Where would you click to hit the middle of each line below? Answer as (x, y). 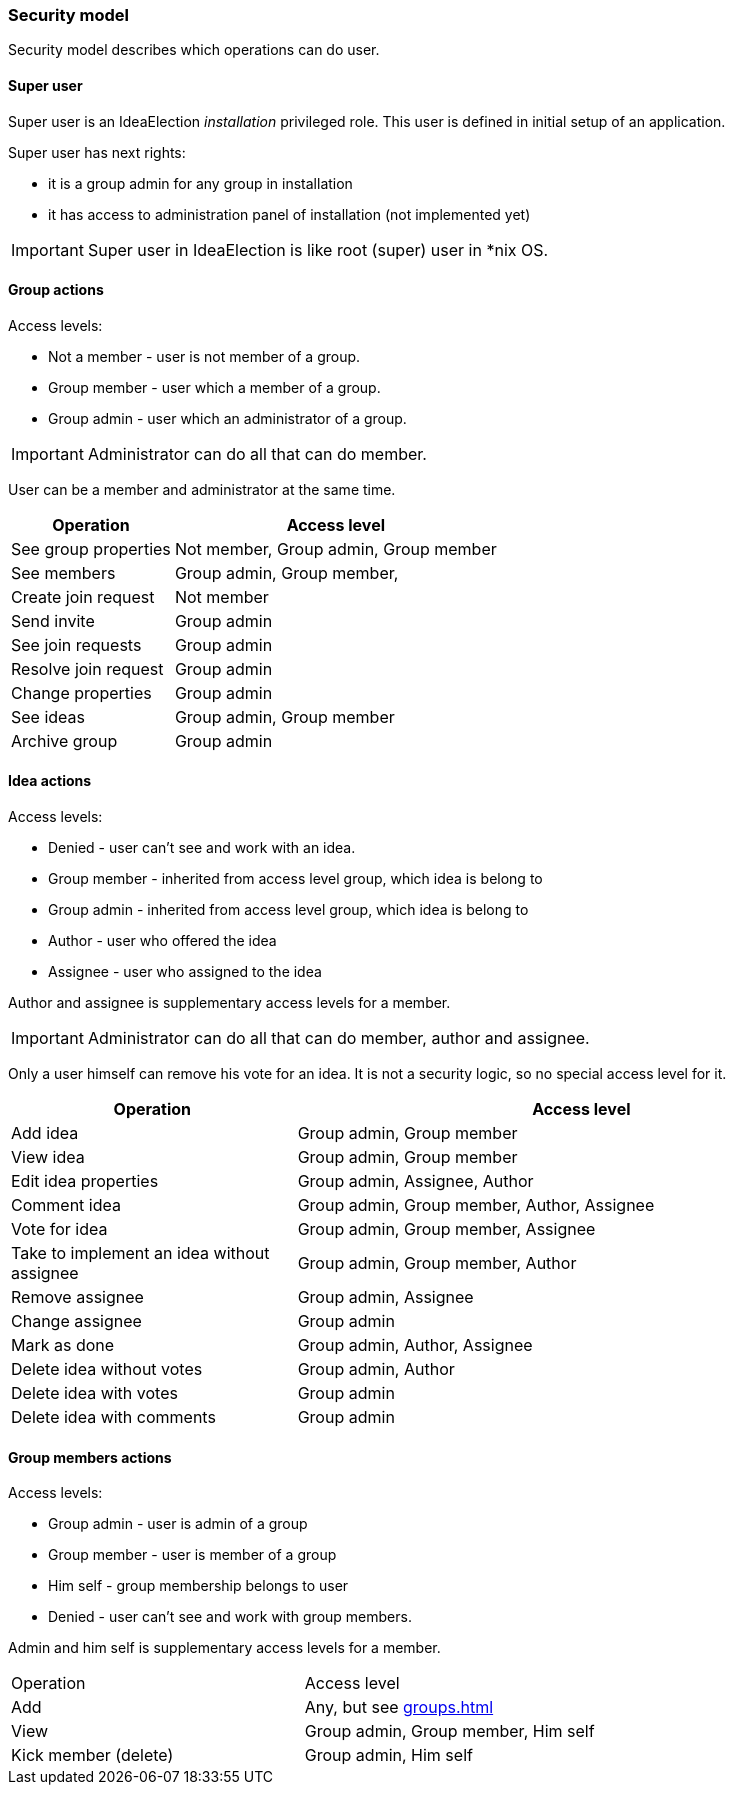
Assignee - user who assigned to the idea (185, 972)
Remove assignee (77, 1297)
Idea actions (50, 781)
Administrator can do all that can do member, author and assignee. (338, 1038)
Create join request (83, 596)
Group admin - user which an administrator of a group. (227, 418)
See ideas (48, 716)
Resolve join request (87, 668)
